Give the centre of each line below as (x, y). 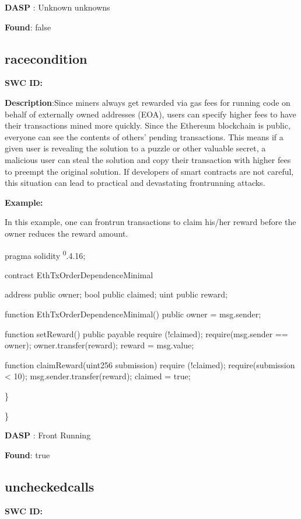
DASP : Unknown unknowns (57, 7)
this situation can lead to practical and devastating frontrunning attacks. (135, 183)
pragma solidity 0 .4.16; (45, 254)
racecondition (46, 58)
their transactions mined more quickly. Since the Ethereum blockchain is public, (148, 125)
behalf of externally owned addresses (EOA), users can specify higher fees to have (150, 114)
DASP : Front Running (48, 435)
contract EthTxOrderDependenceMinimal (79, 274)
